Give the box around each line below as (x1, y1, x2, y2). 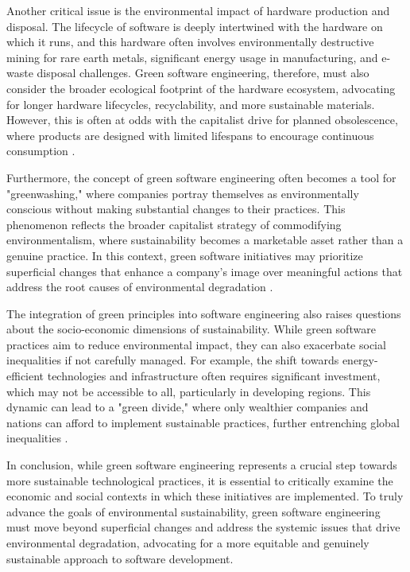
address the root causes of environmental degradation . (6, 278, 273, 295)
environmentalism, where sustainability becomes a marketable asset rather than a (6, 232, 404, 248)
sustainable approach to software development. (6, 550, 234, 566)
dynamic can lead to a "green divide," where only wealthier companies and (6, 399, 369, 415)
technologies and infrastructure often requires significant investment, (47, 368, 381, 384)
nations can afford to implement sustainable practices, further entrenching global (6, 414, 400, 430)
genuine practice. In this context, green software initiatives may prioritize (6, 247, 363, 263)
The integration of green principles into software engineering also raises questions (6, 305, 401, 321)
